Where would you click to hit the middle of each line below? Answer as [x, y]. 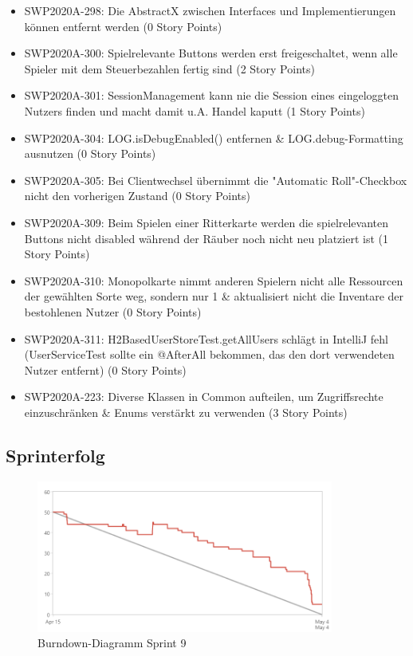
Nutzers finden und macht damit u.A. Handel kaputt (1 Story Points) [195, 110]
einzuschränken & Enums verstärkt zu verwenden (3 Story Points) [186, 412]
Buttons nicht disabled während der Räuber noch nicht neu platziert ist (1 [206, 238]
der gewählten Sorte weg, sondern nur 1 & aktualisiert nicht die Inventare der [214, 296]
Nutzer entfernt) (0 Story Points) [105, 369]
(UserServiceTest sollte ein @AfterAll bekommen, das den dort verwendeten [209, 354]
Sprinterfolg [55, 455]
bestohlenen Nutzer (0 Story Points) [113, 311]
